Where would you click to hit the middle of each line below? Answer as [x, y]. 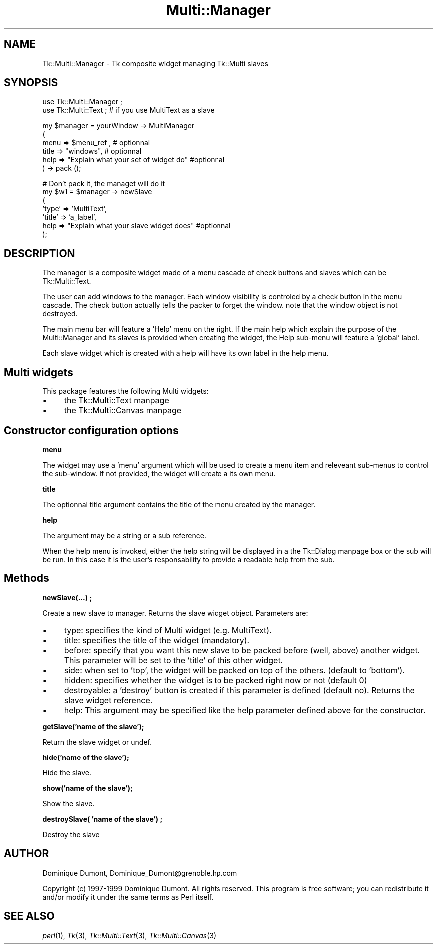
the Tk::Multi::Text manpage [116, 401]
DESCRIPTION [40, 253]
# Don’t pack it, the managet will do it [104, 184]
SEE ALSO [29, 916]
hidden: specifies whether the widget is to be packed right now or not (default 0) [216, 680]
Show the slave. [69, 803]
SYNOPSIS [31, 83]
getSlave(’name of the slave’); [93, 726]
